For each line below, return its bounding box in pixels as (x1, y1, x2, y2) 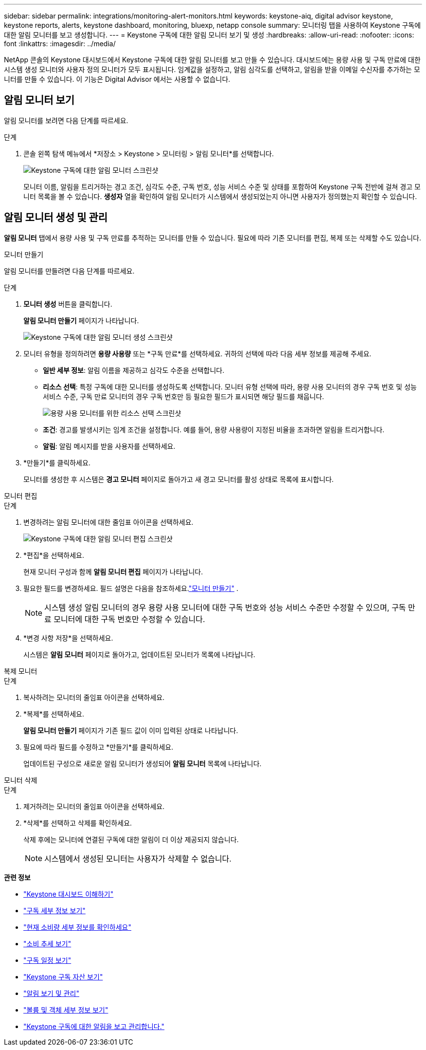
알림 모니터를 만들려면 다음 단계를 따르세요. (4, 266, 135, 275)
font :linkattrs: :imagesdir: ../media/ (4, 39, 116, 48)
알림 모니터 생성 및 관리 (4, 211, 108, 224)
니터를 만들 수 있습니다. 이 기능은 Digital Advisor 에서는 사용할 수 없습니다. (4, 75, 231, 83)
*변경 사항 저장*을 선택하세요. (23, 633, 113, 642)
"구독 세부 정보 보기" (23, 906, 86, 915)
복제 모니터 (4, 666, 37, 675)
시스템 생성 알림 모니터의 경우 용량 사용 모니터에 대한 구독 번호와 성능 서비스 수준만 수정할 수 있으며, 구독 (44, 602, 406, 612)
